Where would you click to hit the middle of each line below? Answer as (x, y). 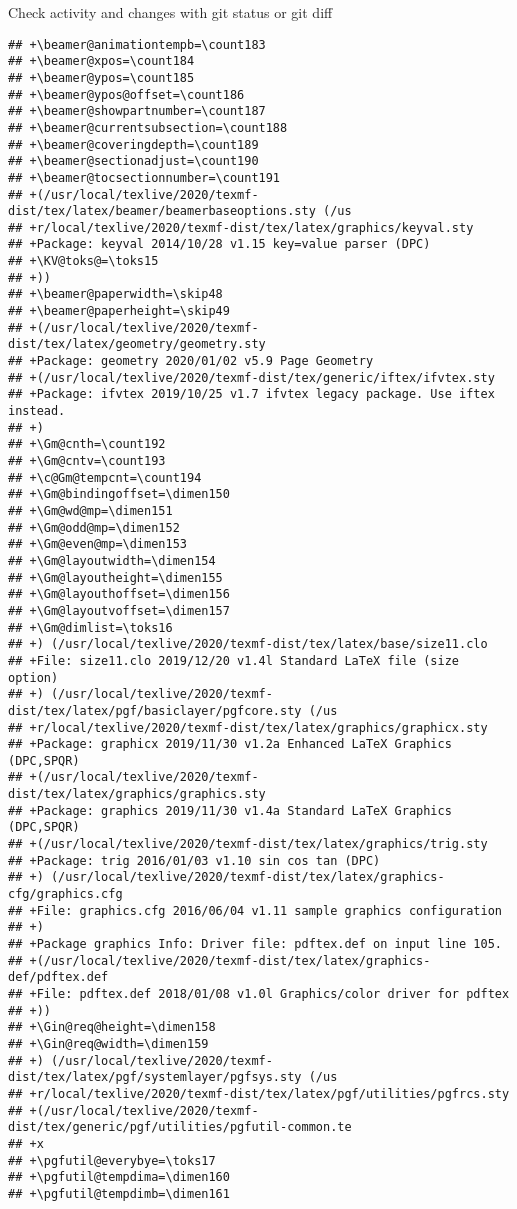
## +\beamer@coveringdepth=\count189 (133, 144)
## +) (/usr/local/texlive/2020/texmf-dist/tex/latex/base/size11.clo (248, 644)
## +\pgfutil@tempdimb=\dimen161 (119, 1193)
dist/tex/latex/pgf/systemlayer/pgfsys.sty (155, 1077)
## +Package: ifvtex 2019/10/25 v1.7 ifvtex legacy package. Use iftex (251, 394)
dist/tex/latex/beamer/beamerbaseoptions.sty (162, 211)
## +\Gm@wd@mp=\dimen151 (90, 510)
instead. (37, 411)
